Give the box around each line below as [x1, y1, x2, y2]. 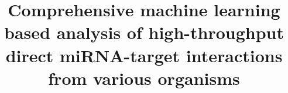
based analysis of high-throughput [4, 20, 284, 44]
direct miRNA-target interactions [5, 43, 283, 67]
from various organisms [48, 66, 240, 90]
